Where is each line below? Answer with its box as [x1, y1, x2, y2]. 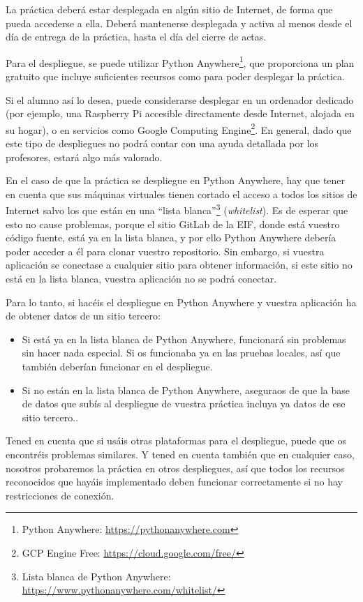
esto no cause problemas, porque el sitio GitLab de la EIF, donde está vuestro [6, 216, 340, 231]
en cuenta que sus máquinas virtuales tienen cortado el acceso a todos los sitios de [6, 186, 357, 201]
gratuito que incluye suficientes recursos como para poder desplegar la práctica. [6, 69, 345, 84]
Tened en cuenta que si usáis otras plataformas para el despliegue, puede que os [6, 433, 346, 448]
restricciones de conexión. [6, 488, 114, 502]
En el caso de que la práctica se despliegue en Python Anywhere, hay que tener [6, 173, 346, 188]
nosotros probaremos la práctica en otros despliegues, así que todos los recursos [6, 460, 345, 475]
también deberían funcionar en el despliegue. [22, 359, 213, 374]
